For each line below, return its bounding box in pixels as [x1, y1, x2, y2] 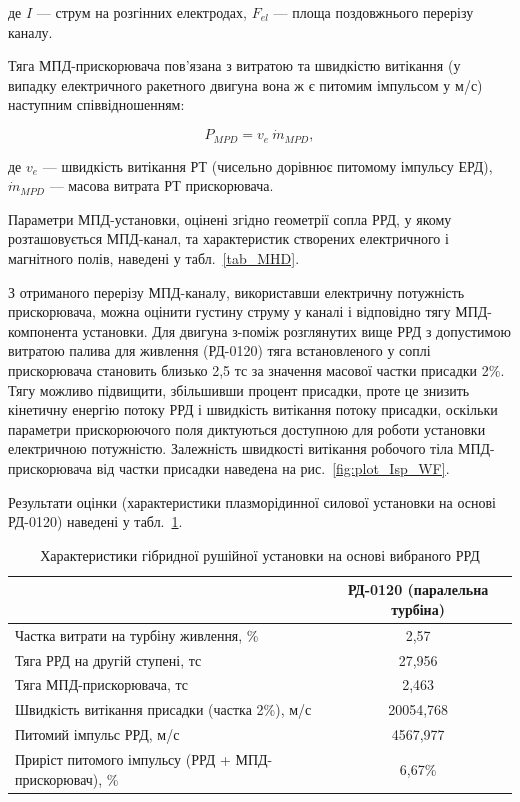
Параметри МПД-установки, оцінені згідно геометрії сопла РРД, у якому [8, 208, 452, 229]
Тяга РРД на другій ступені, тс [15, 649, 202, 670]
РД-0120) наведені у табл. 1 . [8, 511, 183, 532]
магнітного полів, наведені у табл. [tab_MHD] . [8, 248, 300, 269]
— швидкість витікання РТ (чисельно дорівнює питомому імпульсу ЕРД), [42, 155, 493, 176]
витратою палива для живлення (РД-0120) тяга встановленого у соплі [8, 340, 431, 361]
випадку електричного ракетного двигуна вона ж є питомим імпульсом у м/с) [8, 74, 483, 95]
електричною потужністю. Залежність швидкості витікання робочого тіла [8, 438, 454, 459]
